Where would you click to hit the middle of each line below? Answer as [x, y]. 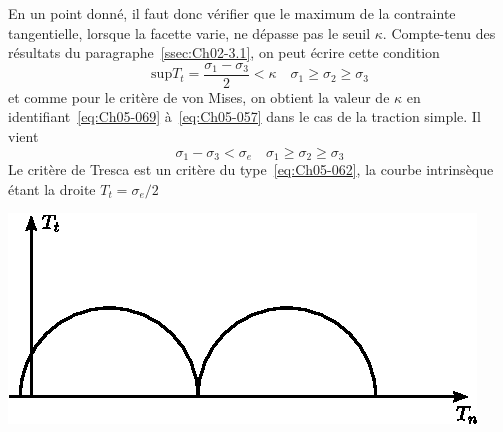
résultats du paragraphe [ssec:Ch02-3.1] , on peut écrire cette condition [224, 52]
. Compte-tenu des [439, 32]
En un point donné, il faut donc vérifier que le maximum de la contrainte [232, 13]
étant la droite [52, 188]
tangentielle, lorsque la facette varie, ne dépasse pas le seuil [189, 32]
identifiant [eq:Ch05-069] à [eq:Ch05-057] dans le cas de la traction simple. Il [244, 116]
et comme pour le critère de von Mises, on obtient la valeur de [199, 96]
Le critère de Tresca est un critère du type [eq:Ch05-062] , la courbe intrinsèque [251, 169]
